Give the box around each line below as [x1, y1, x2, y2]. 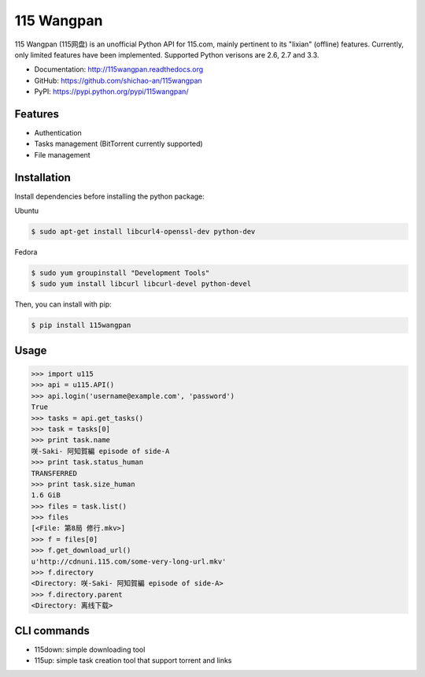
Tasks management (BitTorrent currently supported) [34, 139, 204, 149]
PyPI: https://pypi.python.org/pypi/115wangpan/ [34, 87, 189, 96]
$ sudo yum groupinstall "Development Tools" [31, 269, 210, 277]
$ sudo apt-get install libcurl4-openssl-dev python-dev [31, 227, 256, 236]
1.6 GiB [31, 491, 61, 500]
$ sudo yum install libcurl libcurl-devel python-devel [31, 280, 252, 288]
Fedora [14, 247, 38, 257]
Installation [14, 170, 71, 184]
